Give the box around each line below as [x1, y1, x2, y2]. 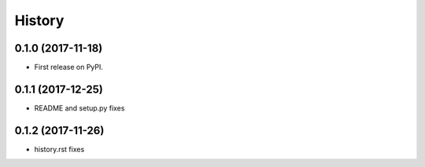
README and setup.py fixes [34, 103, 125, 113]
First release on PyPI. [34, 63, 104, 72]
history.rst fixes [34, 144, 85, 154]
